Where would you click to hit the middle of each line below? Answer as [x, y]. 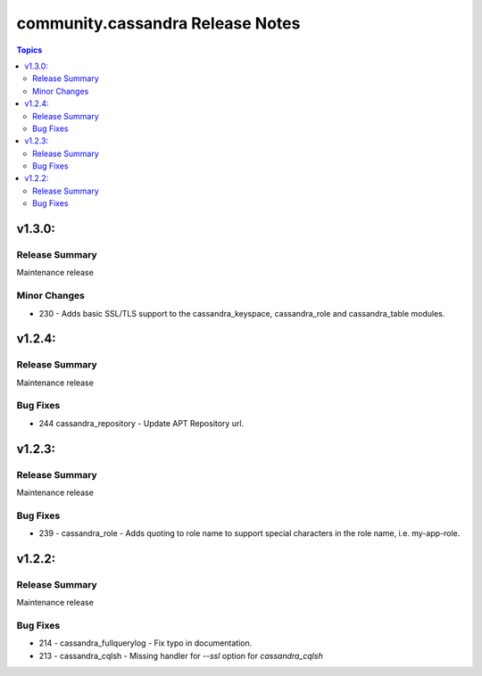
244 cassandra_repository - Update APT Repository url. [141, 423]
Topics [29, 50]
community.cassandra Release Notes [158, 23]
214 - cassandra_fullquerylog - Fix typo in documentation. [145, 643]
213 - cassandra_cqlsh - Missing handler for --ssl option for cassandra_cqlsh [181, 655]
